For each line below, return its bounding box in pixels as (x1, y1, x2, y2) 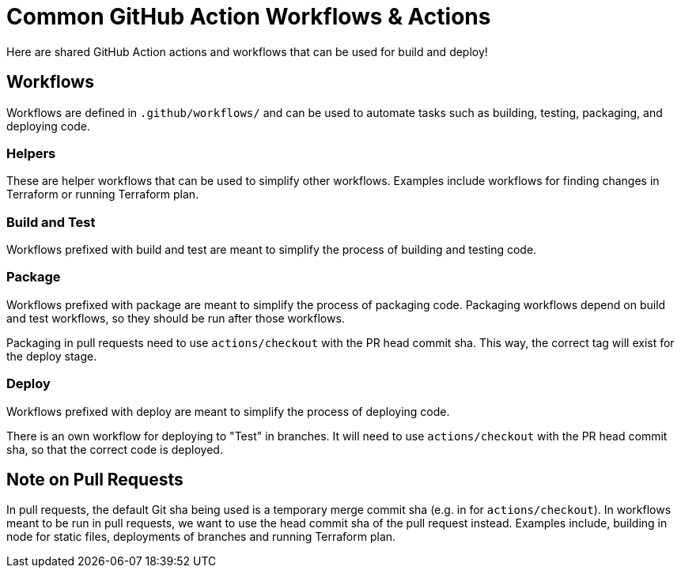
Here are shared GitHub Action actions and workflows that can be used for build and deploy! (6, 44, 488, 59)
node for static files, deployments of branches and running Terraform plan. (6, 530, 396, 544)
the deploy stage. (6, 349, 97, 363)
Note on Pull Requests (6, 470, 183, 490)
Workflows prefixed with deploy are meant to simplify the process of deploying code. (6, 404, 450, 418)
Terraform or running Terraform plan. (6, 187, 199, 202)
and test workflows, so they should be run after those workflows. (6, 311, 345, 325)
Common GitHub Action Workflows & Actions (6, 3, 491, 30)
